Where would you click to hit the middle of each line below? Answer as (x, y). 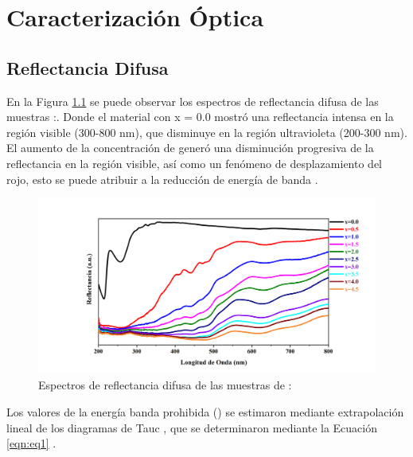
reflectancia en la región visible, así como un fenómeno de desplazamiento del (194, 163)
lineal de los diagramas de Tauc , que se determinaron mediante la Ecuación (192, 427)
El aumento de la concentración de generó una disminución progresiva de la (190, 148)
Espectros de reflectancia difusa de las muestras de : (165, 385)
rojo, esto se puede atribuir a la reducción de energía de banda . (162, 179)
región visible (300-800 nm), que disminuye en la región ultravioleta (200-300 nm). (207, 132)
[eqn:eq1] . (31, 443)
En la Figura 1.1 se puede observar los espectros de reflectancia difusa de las (193, 101)
